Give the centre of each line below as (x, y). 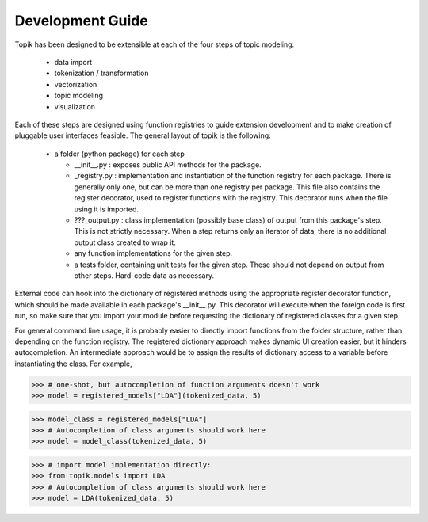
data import (73, 62)
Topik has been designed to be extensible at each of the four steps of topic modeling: (155, 44)
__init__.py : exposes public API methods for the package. (168, 165)
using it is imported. (106, 209)
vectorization (76, 84)
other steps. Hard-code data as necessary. (144, 275)
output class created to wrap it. (125, 242)
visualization (75, 106)
